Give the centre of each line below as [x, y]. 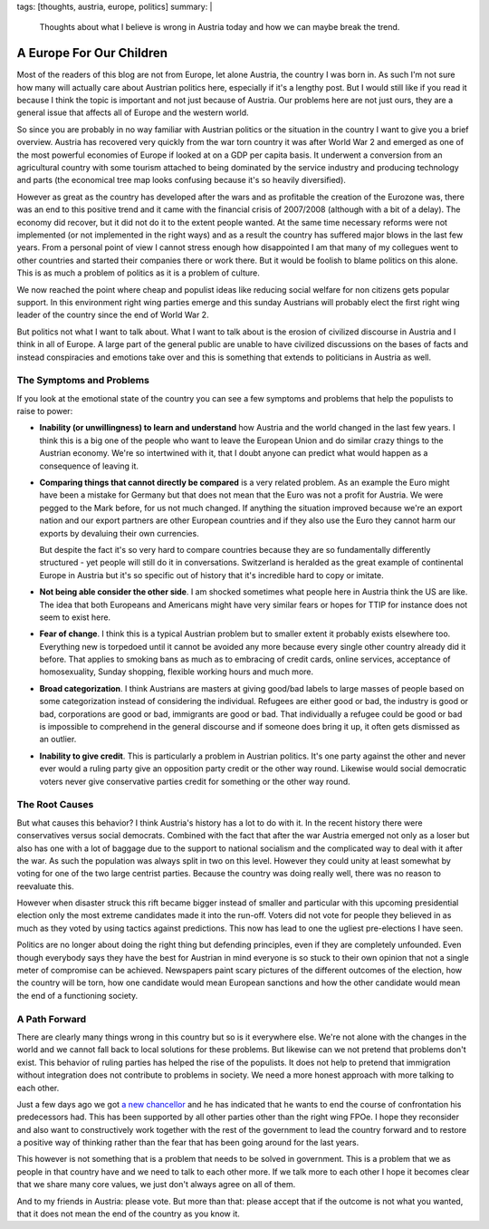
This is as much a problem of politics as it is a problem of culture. [138, 273]
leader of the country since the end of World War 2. [113, 315]
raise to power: [45, 411]
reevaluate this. [45, 886]
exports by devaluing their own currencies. [119, 533]
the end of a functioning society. [77, 995]
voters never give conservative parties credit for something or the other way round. [195, 781]
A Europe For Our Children [92, 53]
